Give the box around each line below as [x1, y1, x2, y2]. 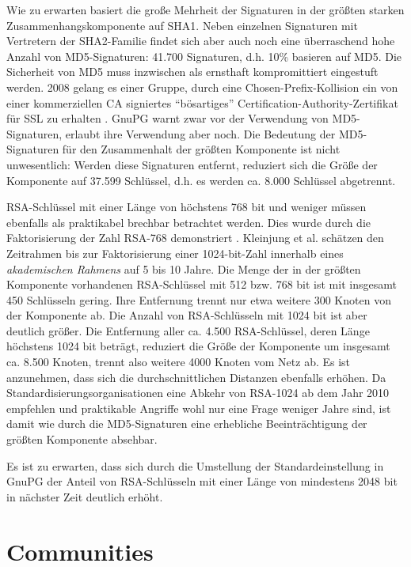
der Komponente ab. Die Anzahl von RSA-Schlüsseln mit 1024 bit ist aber [6, 307, 367, 323]
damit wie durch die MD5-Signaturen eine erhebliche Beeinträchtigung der [6, 415, 367, 432]
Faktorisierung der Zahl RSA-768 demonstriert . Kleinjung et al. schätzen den [6, 229, 384, 246]
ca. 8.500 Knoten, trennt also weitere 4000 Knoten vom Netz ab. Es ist [6, 353, 351, 370]
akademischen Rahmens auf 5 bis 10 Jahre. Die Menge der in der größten [6, 260, 361, 277]
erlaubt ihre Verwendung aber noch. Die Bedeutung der [65, 125, 336, 142]
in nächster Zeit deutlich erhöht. [6, 488, 163, 505]
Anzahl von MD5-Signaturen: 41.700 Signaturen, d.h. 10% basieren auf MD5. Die [6, 47, 402, 64]
